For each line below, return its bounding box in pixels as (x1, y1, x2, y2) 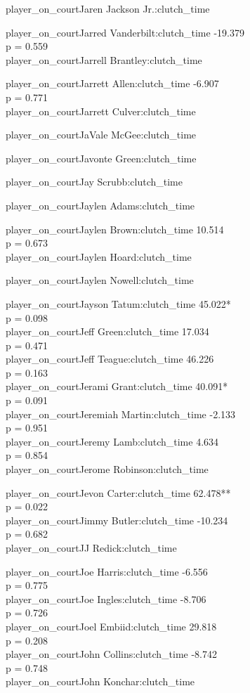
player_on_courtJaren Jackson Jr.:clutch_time (6, 1, 210, 15)
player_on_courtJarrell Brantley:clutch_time (6, 52, 202, 67)
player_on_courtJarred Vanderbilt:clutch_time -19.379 (6, 25, 244, 39)
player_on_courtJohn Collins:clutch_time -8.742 (6, 647, 217, 661)
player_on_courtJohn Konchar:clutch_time (6, 674, 195, 689)
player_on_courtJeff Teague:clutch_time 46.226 (6, 351, 214, 366)
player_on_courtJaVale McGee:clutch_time (6, 127, 197, 142)
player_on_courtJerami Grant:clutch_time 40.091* (6, 379, 228, 394)
